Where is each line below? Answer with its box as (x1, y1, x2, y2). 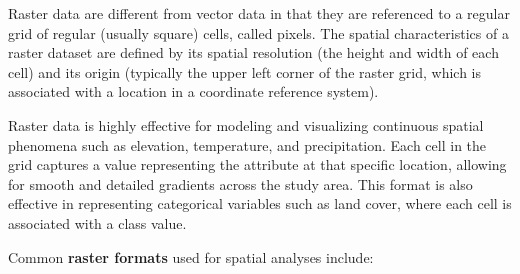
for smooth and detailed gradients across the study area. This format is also (8, 173, 473, 194)
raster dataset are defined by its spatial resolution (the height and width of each (8, 42, 499, 63)
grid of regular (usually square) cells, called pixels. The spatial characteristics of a (8, 22, 509, 43)
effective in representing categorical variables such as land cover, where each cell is (8, 193, 512, 214)
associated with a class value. (8, 212, 187, 233)
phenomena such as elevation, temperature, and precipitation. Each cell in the (8, 134, 487, 155)
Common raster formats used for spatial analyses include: (8, 246, 374, 267)
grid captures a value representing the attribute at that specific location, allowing (8, 154, 507, 175)
